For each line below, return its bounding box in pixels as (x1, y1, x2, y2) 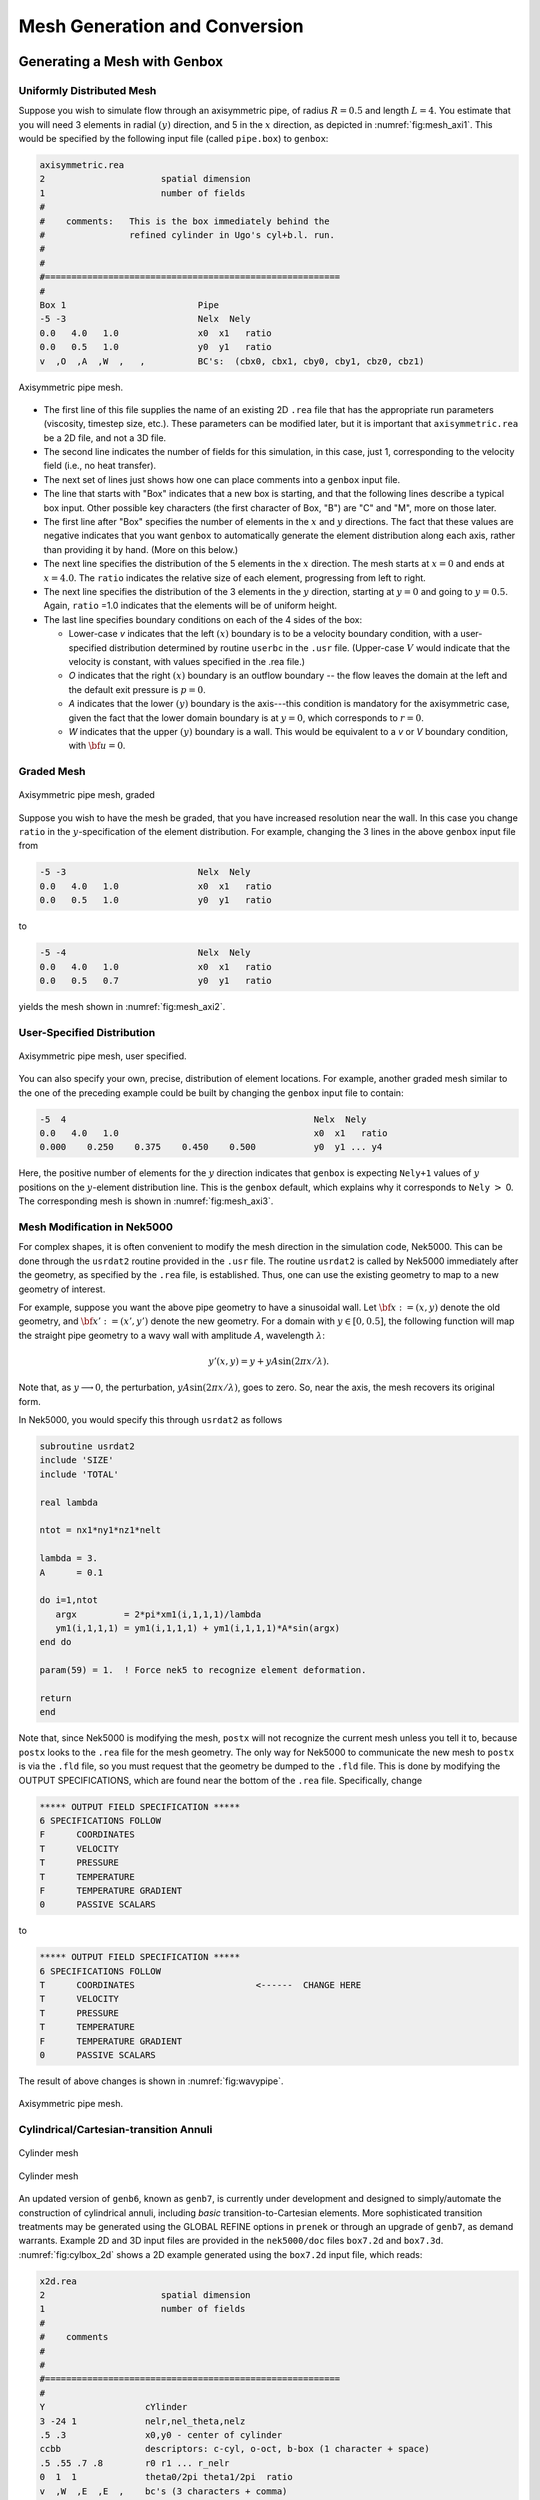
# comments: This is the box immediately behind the (39, 215, 330, 227)
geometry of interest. (18, 1283, 106, 1295)
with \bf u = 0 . (68, 740, 126, 752)
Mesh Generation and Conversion (18, 15, 304, 37)
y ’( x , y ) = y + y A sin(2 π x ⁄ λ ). (208, 1355, 330, 1367)
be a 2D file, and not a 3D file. (43, 431, 167, 444)
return (39, 1693, 72, 1704)
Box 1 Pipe (39, 299, 220, 310)
